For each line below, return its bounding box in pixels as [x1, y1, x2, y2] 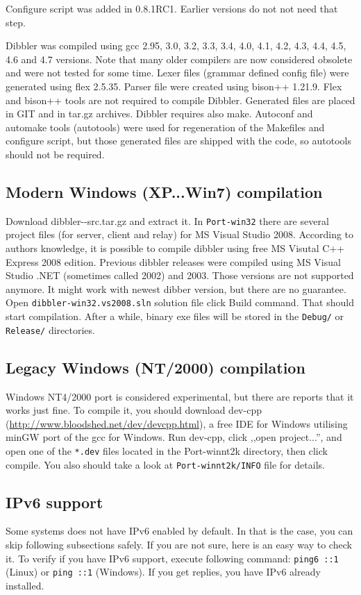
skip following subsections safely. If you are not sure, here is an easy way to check [6, 537, 352, 552]
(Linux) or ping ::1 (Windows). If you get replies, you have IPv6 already [6, 564, 321, 579]
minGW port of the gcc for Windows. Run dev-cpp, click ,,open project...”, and [6, 430, 342, 444]
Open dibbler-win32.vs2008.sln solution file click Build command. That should [6, 295, 354, 310]
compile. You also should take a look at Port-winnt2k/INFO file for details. [6, 457, 325, 471]
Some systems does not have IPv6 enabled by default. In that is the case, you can [6, 523, 353, 538]
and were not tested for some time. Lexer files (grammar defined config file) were [6, 65, 349, 80]
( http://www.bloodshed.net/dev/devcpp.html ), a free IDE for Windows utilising [6, 416, 348, 430]
